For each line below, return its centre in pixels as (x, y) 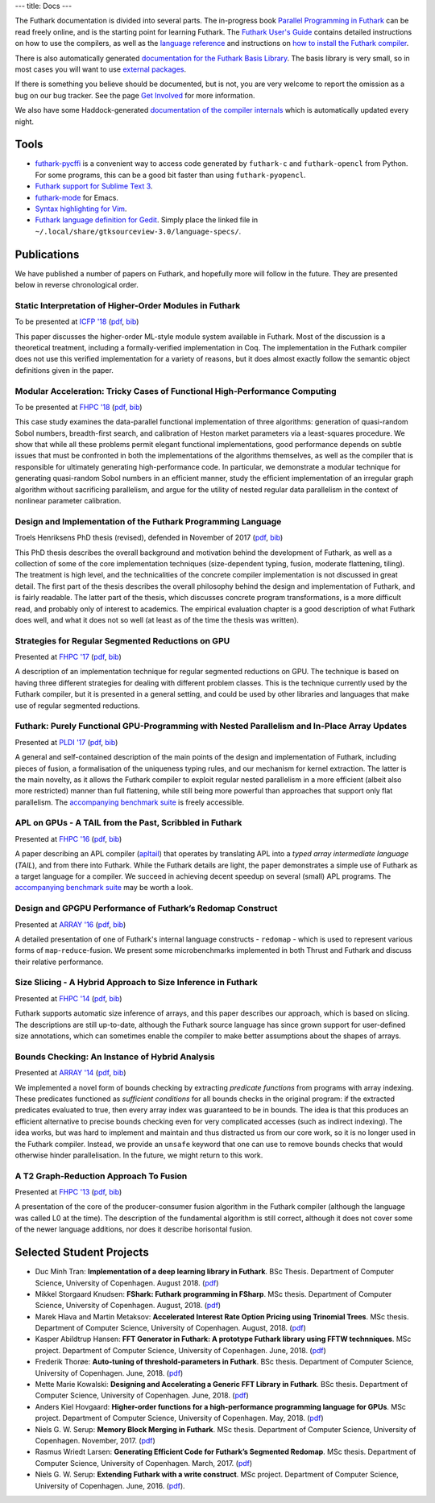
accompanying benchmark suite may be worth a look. (104, 888)
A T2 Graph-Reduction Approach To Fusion (101, 1176)
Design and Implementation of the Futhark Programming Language (148, 521)
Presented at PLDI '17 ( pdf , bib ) (66, 742)
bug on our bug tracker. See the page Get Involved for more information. (135, 95)
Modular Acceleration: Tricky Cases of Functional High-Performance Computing (176, 391)
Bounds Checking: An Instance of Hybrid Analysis (115, 1057)
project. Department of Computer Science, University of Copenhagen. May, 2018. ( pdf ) (179, 1418)
